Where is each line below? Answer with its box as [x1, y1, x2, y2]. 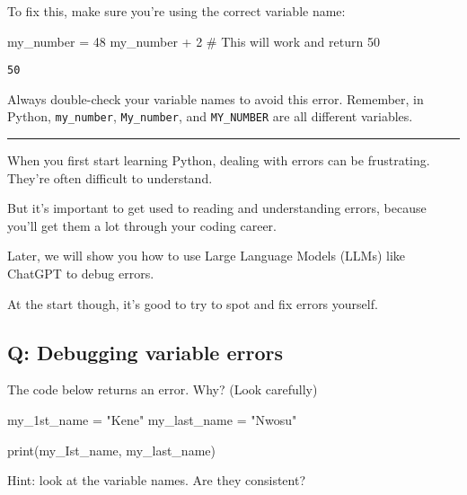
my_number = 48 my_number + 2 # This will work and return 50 [7, 31, 380, 50]
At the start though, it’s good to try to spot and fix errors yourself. [7, 294, 378, 313]
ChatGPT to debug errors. [7, 264, 154, 283]
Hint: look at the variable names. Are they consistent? [7, 471, 306, 490]
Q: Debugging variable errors [7, 338, 283, 366]
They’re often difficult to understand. [7, 168, 213, 187]
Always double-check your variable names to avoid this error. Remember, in [7, 89, 424, 108]
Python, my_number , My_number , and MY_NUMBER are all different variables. [7, 107, 413, 126]
